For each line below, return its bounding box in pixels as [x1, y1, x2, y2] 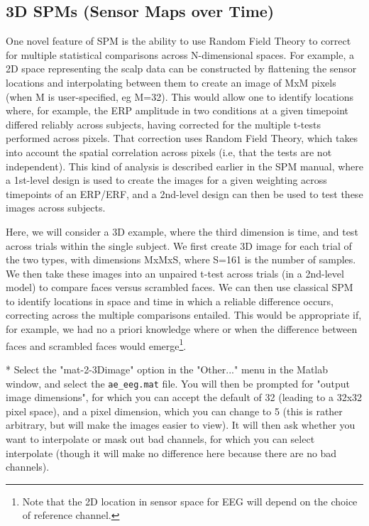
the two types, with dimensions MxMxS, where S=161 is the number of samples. [6, 252, 356, 267]
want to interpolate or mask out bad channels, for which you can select [6, 431, 315, 446]
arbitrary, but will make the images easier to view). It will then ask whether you [6, 417, 356, 432]
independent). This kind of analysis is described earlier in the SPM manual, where [6, 158, 363, 173]
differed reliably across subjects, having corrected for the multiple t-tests [6, 116, 321, 131]
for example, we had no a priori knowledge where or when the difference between [6, 322, 358, 336]
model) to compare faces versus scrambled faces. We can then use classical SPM [6, 280, 353, 295]
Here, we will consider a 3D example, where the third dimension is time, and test [6, 224, 358, 239]
